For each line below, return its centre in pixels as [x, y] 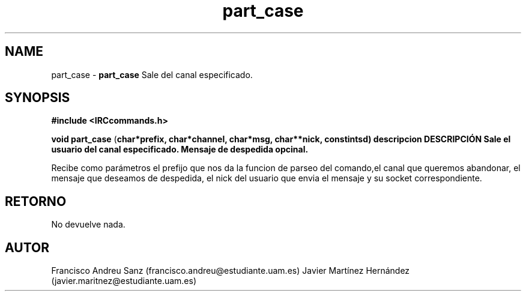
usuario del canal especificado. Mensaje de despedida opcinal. [180, 150]
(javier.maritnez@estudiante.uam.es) [124, 281]
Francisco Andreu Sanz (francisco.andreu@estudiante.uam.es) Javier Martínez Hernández [231, 271]
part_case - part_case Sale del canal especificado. [152, 74]
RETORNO [36, 201]
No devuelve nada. [88, 225]
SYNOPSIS [38, 98]
